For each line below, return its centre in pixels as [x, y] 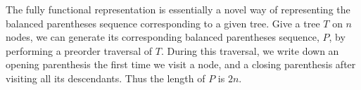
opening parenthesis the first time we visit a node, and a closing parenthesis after [181, 64]
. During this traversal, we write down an [250, 50]
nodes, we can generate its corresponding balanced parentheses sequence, [163, 37]
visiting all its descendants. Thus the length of [106, 78]
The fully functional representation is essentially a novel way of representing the [178, 9]
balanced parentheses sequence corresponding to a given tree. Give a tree [163, 23]
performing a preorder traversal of [79, 50]
